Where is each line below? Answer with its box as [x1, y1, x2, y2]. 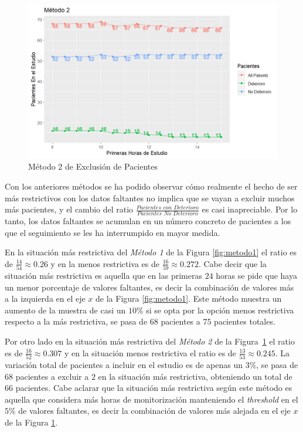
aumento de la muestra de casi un [5, 303, 126, 316]
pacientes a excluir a [15, 370, 89, 382]
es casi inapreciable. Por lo [202, 203, 298, 215]
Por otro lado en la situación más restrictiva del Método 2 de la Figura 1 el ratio [5, 335, 295, 347]
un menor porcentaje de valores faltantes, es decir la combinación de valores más [5, 281, 294, 293]
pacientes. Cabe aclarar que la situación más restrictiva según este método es [15, 382, 292, 394]
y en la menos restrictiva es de [50, 257, 159, 269]
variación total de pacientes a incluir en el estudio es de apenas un [5, 358, 243, 370]
